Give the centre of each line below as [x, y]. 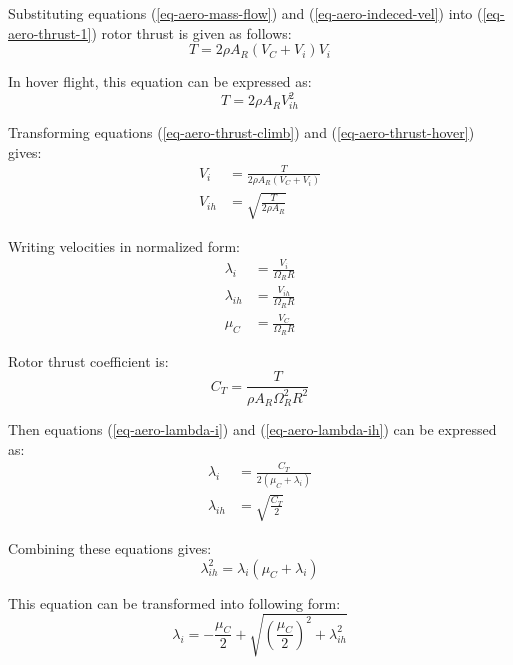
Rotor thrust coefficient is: [88, 360]
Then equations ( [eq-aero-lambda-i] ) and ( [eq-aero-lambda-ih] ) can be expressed [252, 429]
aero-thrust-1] [50, 32]
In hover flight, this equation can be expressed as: [160, 81]
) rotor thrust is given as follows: [191, 32]
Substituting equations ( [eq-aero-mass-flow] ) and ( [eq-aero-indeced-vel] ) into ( [245, 13]
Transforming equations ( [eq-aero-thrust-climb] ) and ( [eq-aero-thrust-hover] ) [241, 132]
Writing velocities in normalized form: [124, 245]
